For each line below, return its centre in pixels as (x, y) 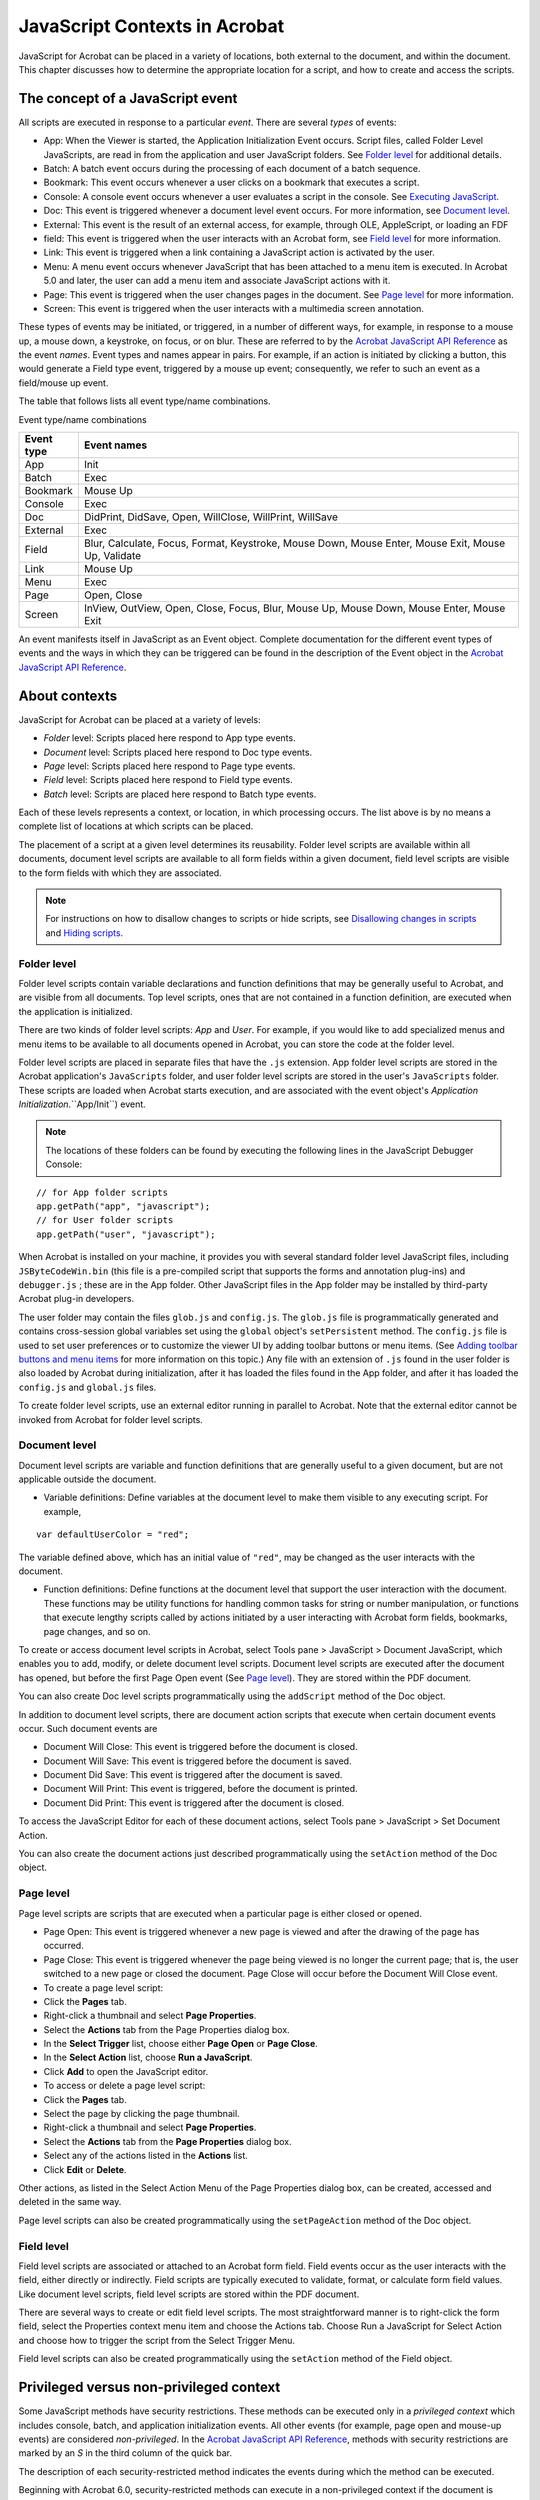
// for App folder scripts (102, 1192)
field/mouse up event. (63, 382)
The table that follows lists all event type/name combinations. (144, 401)
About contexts (68, 695)
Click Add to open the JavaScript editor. (126, 2071)
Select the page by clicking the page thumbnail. (141, 2114)
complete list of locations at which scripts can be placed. (136, 826)
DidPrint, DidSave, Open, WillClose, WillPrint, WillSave (211, 517)
